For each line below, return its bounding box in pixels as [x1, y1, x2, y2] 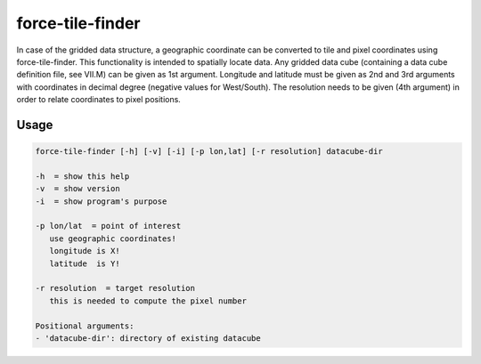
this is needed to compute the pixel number [49, 295, 247, 306]
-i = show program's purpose [35, 196, 167, 206]
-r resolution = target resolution [35, 283, 196, 294]
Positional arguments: [35, 320, 135, 331]
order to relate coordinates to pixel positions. [16, 94, 182, 105]
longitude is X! [49, 246, 120, 256]
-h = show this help [35, 171, 130, 182]
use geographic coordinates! [49, 233, 177, 244]
